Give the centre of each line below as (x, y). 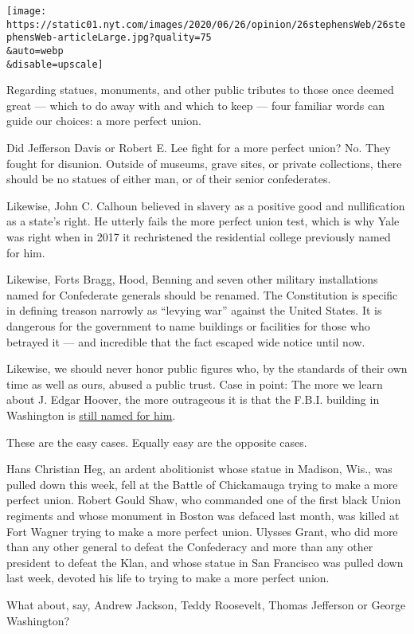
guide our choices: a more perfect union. (104, 121)
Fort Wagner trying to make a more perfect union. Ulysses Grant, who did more (202, 531)
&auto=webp (35, 51)
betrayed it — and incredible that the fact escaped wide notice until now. (186, 341)
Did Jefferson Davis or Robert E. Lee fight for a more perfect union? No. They (199, 148)
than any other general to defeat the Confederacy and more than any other (190, 547)
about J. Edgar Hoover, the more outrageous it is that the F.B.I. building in (193, 399)
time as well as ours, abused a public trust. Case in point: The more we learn (195, 384)
